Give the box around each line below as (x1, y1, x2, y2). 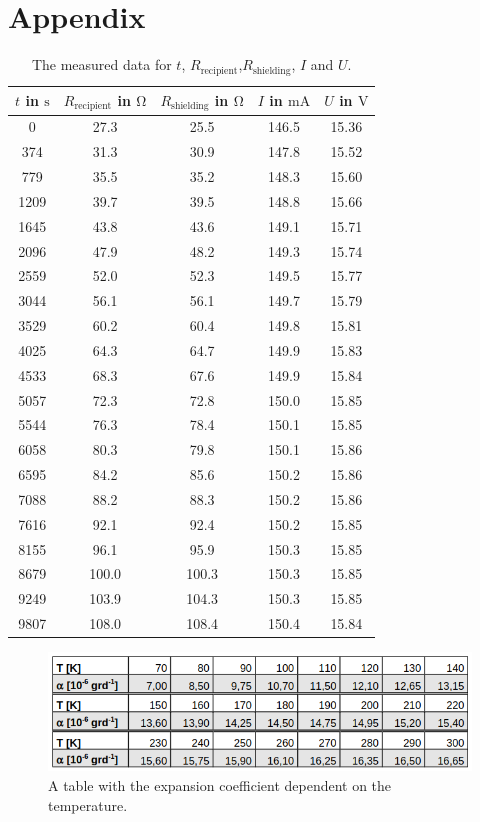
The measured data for (31, 54, 172, 75)
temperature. (48, 794, 128, 815)
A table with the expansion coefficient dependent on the (48, 774, 392, 795)
